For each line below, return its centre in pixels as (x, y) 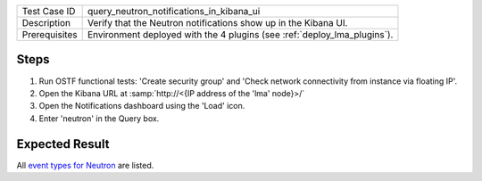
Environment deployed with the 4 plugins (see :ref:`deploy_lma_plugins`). (240, 34)
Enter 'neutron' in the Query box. (99, 118)
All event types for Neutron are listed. (85, 165)
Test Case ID (49, 11)
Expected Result (63, 144)
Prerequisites (50, 34)
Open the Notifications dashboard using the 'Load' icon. (142, 106)
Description (46, 23)
